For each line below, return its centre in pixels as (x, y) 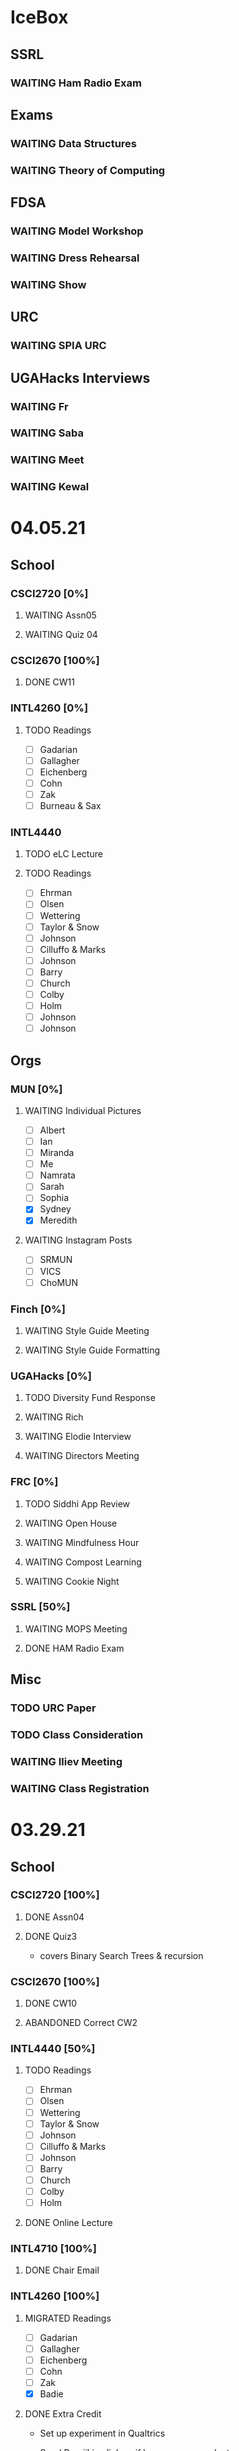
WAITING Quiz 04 (61, 635)
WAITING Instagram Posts (78, 1240)
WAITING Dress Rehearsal (75, 258)
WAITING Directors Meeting (82, 1456)
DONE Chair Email (62, 2270)
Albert (52, 1130)
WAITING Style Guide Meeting (87, 1330)
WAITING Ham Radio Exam (76, 83)
